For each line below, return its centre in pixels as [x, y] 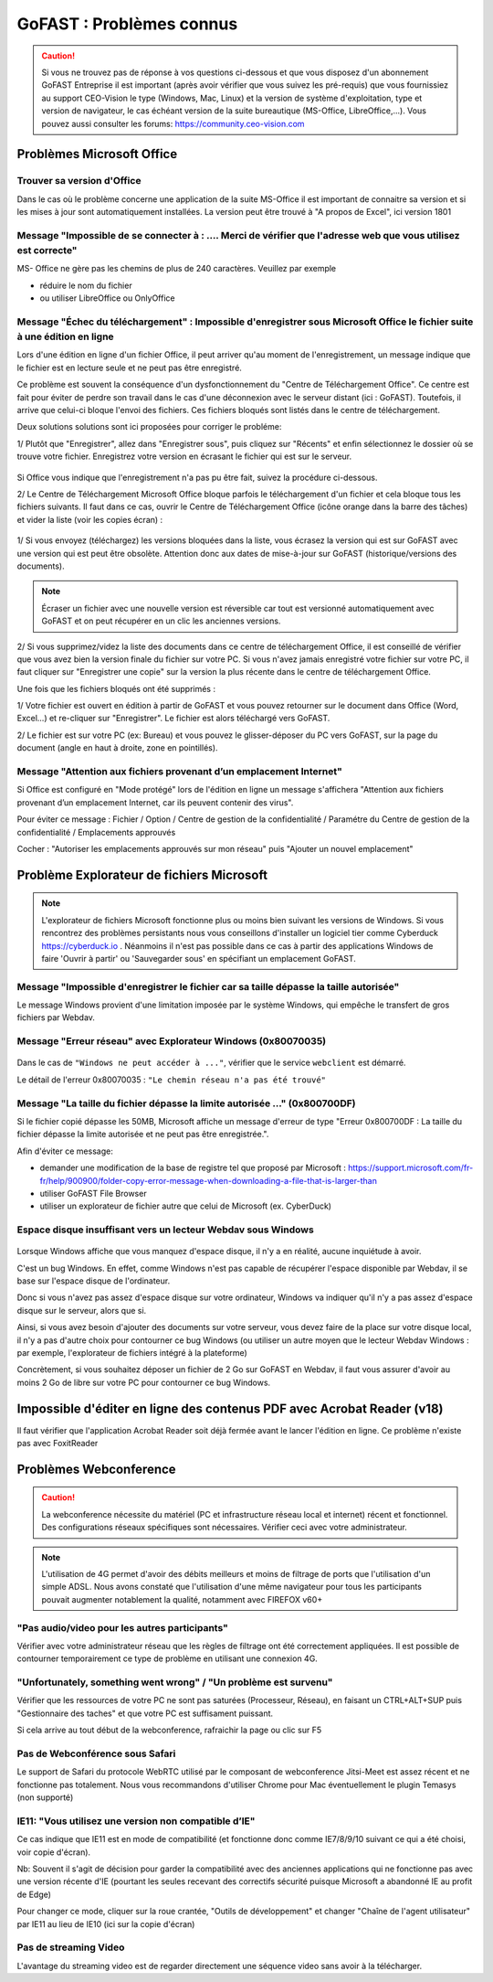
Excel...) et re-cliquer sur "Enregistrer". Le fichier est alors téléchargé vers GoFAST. [173, 719]
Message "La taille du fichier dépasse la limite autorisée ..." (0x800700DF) [186, 1103]
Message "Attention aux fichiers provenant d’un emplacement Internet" [179, 772]
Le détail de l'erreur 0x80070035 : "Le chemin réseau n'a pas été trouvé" [172, 1080]
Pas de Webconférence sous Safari [96, 1753]
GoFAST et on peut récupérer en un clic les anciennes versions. [161, 621]
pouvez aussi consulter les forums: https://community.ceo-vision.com [173, 123]
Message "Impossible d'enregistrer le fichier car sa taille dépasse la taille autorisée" [208, 986]
